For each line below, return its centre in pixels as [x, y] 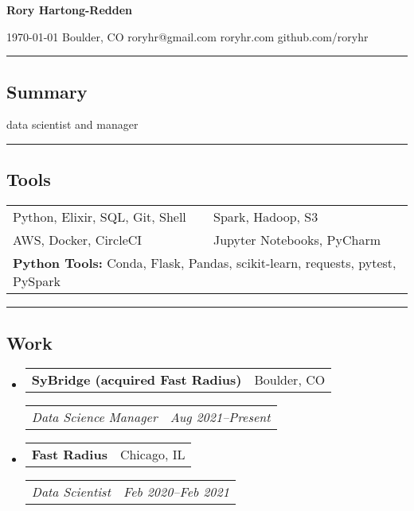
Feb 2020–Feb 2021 [176, 492]
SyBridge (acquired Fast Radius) [137, 380]
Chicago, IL [152, 455]
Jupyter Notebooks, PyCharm [297, 240]
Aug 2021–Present [220, 417]
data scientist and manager [72, 124]
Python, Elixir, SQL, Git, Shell [100, 217]
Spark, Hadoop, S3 [266, 217]
